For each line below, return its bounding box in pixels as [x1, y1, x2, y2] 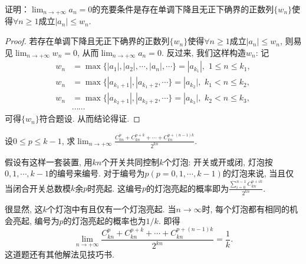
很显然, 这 [5, 203, 43, 215]
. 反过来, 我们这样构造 [161, 46, 246, 58]
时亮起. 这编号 [87, 182, 142, 194]
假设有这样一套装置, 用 [5, 155, 93, 168]
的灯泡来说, [222, 167, 266, 179]
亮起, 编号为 [12, 214, 60, 226]
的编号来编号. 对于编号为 [49, 167, 145, 179]
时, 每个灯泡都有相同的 [202, 203, 290, 215]
